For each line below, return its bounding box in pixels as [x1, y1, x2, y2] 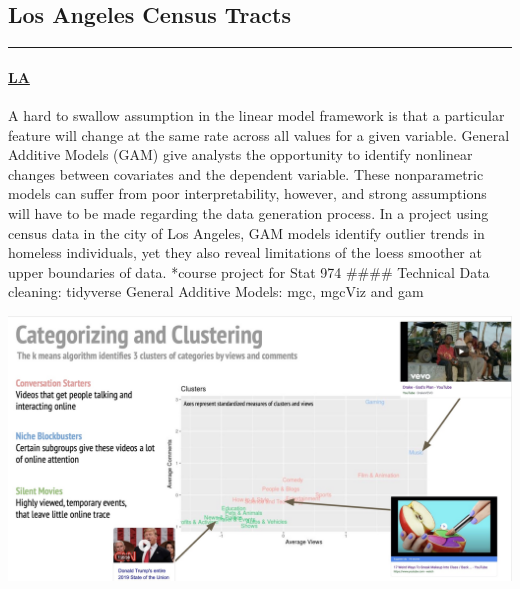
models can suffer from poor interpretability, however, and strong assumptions [8, 183, 487, 204]
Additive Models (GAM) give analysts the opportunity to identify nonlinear [8, 144, 473, 165]
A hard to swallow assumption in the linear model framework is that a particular [8, 105, 505, 125]
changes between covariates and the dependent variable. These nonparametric [8, 163, 484, 184]
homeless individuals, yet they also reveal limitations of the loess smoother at [8, 242, 482, 263]
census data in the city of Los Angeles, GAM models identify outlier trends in [8, 222, 485, 243]
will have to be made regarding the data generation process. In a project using [8, 202, 489, 223]
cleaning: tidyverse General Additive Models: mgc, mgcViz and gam [8, 281, 424, 302]
